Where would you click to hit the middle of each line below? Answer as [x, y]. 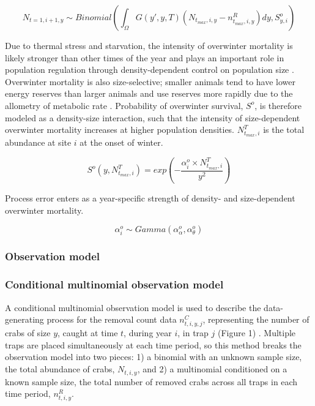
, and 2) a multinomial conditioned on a [212, 369]
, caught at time [88, 333]
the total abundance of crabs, [60, 369]
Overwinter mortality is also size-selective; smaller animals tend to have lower [150, 81]
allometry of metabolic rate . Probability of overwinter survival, [124, 105]
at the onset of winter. [121, 142]
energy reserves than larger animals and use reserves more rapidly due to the [149, 93]
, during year [148, 333]
